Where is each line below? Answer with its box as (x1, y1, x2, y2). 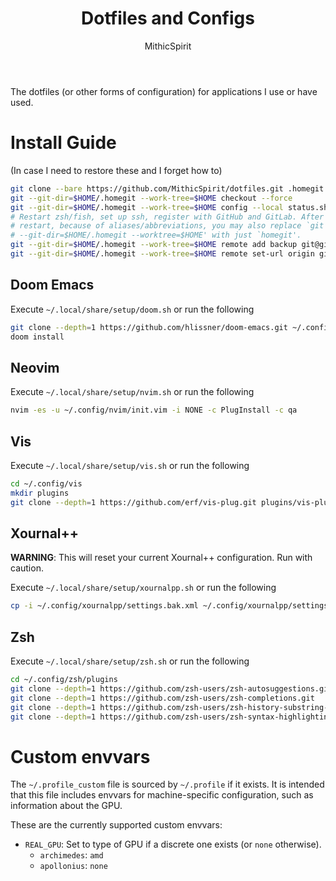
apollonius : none (39, 860, 108, 872)
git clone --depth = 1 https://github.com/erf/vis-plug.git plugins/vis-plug (10, 497, 333, 507)
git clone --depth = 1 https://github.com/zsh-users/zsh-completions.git (10, 693, 315, 703)
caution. (10, 562, 44, 574)
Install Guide (10, 132, 117, 154)
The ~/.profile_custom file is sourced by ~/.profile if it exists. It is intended (10, 778, 325, 791)
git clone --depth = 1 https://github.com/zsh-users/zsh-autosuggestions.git (10, 683, 333, 694)
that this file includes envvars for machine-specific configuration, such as (10, 789, 314, 801)
